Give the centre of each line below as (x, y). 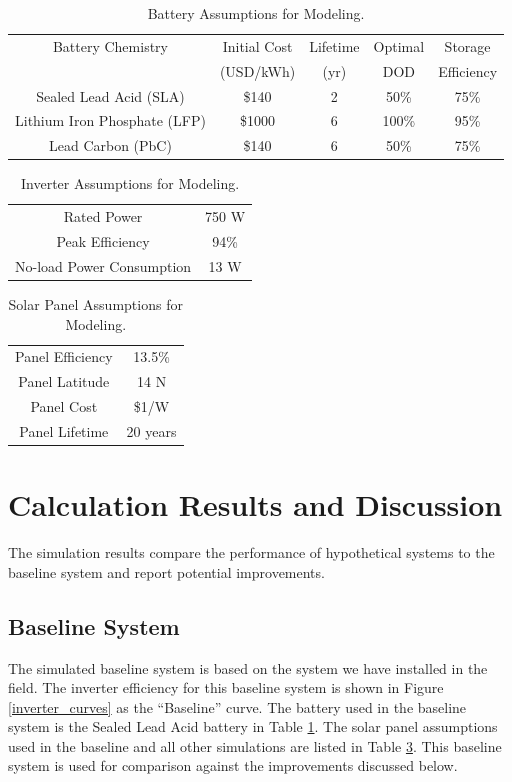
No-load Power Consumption (103, 265)
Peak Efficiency (103, 241)
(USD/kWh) (257, 70)
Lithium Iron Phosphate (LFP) (110, 120)
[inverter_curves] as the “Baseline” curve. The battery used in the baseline (237, 706)
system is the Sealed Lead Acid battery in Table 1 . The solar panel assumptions (253, 726)
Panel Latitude (64, 381)
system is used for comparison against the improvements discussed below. (233, 765)
